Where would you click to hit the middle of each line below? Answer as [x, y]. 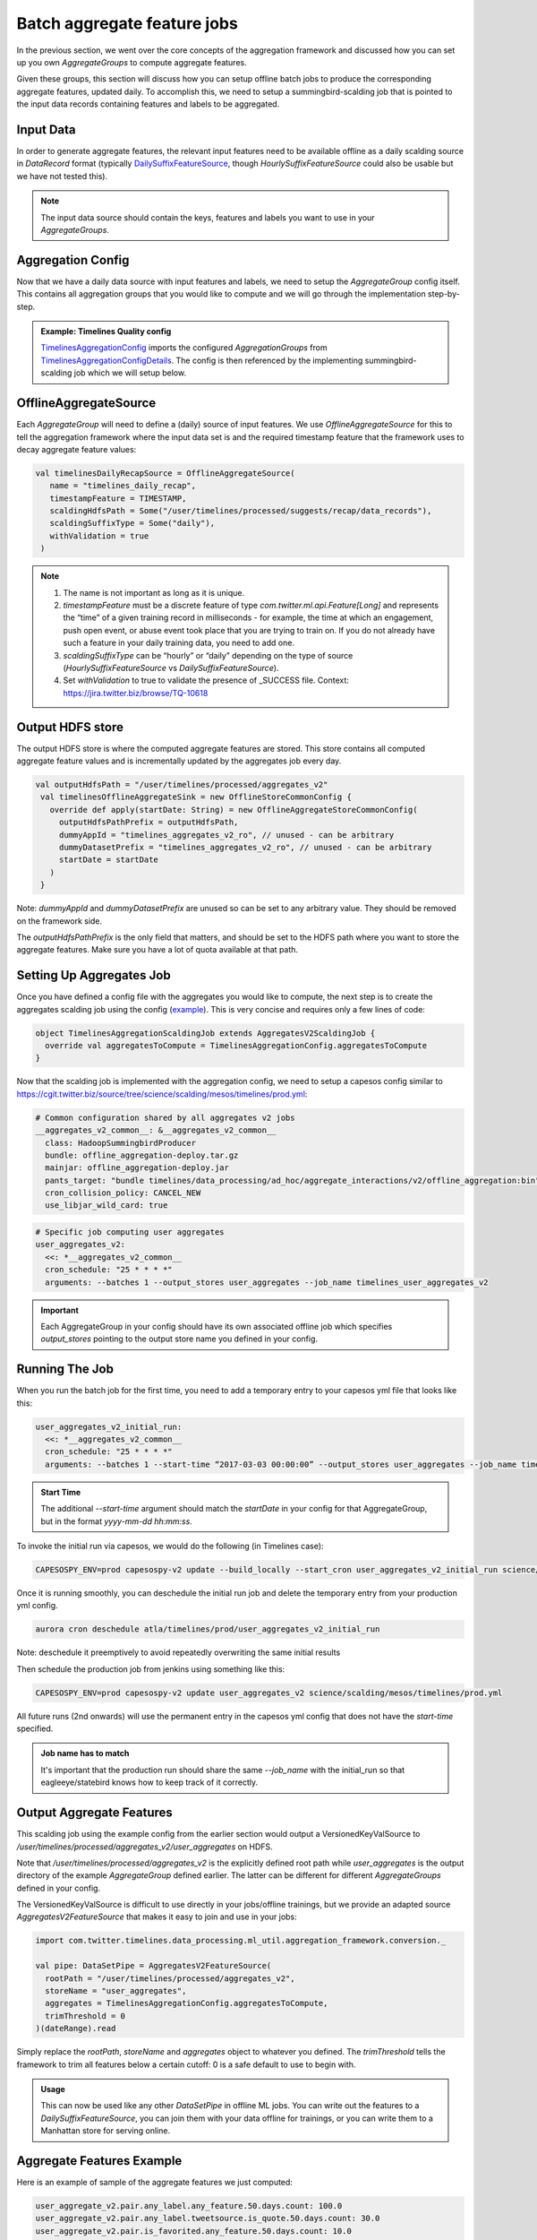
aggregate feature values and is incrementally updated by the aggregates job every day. [179, 761]
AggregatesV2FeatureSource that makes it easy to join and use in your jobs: [157, 1917]
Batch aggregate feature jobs [128, 23]
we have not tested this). [62, 176]
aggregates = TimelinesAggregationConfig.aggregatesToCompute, [187, 2003]
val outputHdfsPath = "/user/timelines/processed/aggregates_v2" [182, 785]
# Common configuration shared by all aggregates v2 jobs [165, 1117]
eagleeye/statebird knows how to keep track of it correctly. [149, 1782]
